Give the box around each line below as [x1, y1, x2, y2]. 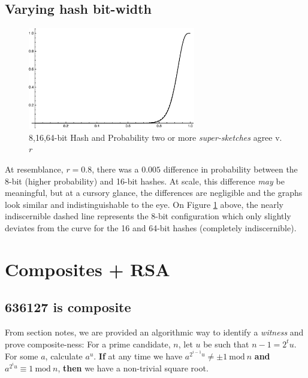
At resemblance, [5, 162, 64, 175]
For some [5, 349, 38, 362]
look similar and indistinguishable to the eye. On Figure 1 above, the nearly [5, 198, 283, 210]
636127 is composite [5, 298, 131, 316]
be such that [203, 337, 249, 350]
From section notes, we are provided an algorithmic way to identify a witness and [5, 326, 304, 338]
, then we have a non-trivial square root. [58, 362, 209, 374]
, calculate [45, 349, 83, 362]
